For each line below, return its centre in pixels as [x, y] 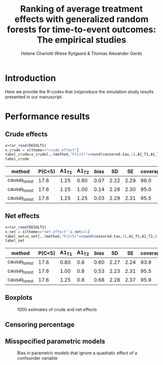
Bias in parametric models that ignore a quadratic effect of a [77, 353]
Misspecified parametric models [55, 341]
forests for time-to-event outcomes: [81, 30]
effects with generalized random [81, 19]
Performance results [48, 116]
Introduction [31, 78]
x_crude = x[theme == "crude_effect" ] [42, 150]
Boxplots [19, 298]
